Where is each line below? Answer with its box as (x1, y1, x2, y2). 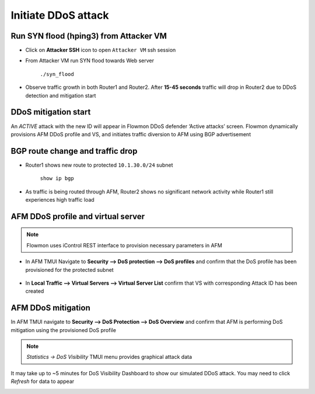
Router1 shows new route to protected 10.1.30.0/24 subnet (25, 161, 173, 168)
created (25, 288, 44, 295)
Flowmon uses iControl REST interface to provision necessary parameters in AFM (26, 241, 223, 248)
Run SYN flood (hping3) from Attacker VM (10, 31, 167, 41)
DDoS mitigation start (10, 107, 91, 117)
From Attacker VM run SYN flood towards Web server (25, 57, 155, 64)
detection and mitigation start (25, 92, 96, 99)
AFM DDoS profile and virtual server (10, 211, 145, 222)
